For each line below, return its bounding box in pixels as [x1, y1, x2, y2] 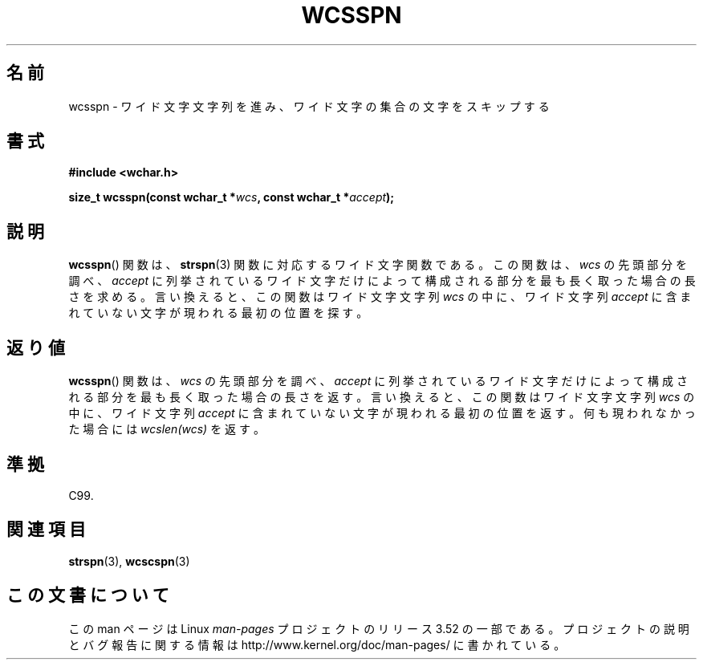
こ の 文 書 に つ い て [6, 585, 169, 606]
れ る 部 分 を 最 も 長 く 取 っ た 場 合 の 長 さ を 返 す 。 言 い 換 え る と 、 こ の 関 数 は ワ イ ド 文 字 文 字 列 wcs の [68, 390, 695, 404]
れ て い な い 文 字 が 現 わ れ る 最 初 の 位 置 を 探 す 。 [68, 306, 368, 320]
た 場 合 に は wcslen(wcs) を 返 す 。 [68, 422, 265, 437]
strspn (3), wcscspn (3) [68, 554, 190, 568]
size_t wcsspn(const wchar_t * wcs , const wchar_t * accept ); [68, 190, 395, 205]
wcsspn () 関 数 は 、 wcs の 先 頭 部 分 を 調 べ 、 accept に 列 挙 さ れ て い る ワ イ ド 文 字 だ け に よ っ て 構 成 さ [68, 374, 688, 388]
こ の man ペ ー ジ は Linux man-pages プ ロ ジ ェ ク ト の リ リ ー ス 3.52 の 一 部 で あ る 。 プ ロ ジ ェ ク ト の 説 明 [68, 621, 689, 636]
